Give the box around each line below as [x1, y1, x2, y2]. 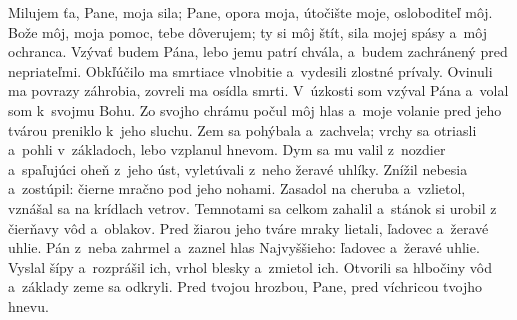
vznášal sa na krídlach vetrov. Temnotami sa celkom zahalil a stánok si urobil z [8, 197, 497, 218]
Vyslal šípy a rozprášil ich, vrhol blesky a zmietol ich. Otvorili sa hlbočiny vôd [8, 256, 492, 277]
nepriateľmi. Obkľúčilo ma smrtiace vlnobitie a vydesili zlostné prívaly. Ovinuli [8, 60, 493, 81]
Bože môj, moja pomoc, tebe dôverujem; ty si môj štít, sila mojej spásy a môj [8, 21, 487, 42]
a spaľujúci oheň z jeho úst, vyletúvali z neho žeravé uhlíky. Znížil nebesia [8, 158, 468, 179]
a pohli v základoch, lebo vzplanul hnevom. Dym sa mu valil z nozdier [8, 139, 446, 160]
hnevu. [8, 295, 49, 316]
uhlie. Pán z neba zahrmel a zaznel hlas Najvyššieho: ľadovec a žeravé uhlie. [8, 237, 480, 258]
